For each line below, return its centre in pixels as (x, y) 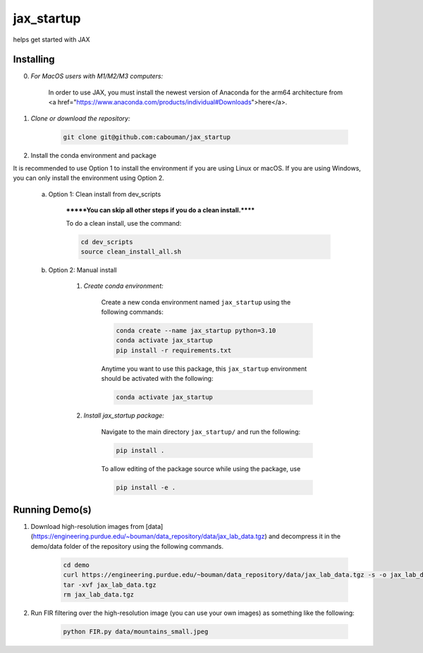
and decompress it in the (305, 537)
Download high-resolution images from (87, 527)
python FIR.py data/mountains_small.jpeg (136, 631)
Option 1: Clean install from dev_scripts (105, 194)
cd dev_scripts (107, 242)
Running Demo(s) (52, 509)
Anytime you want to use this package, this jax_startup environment (204, 368)
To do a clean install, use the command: (124, 223)
